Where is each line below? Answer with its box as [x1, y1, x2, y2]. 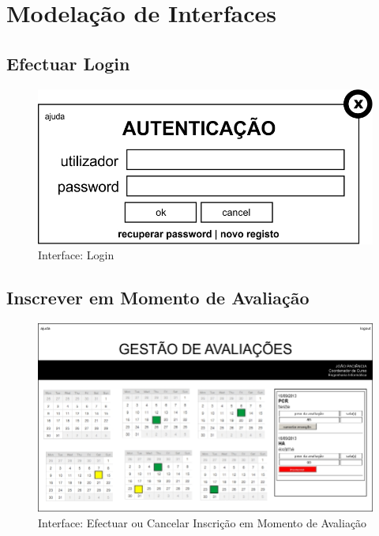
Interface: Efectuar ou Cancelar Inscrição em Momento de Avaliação [38, 514, 367, 530]
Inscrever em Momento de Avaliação [6, 285, 310, 310]
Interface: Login [38, 247, 114, 263]
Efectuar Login [6, 51, 130, 75]
